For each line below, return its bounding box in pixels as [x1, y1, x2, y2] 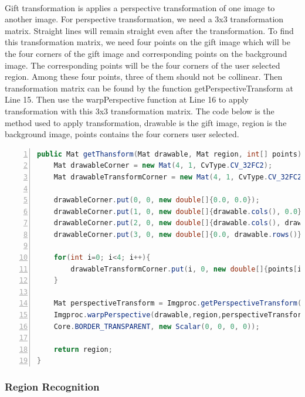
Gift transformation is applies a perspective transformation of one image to [5, 1, 275, 13]
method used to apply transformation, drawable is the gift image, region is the [5, 116, 287, 128]
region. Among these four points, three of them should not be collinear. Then [5, 70, 283, 83]
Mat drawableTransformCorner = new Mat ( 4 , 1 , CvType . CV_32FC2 [53, 172, 302, 181]
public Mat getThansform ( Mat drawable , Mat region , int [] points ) [37, 150, 302, 158]
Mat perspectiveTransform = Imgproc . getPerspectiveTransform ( [53, 299, 302, 308]
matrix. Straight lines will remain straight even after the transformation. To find [5, 24, 294, 36]
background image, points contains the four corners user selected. [5, 128, 239, 140]
